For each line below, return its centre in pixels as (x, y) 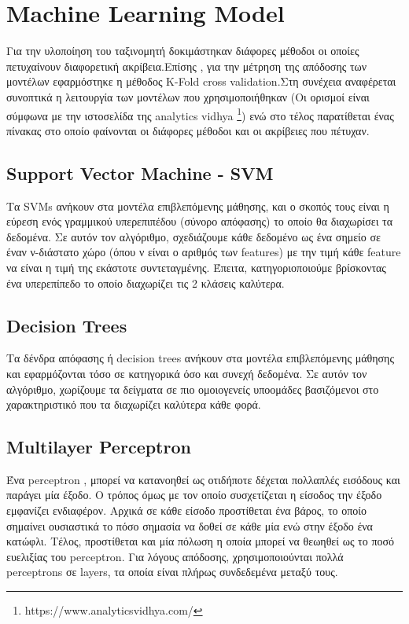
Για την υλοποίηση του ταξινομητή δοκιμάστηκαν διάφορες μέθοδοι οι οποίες (183, 51)
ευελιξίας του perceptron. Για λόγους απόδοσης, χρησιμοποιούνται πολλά (175, 556)
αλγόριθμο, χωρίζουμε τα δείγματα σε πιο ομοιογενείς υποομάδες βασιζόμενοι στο (193, 389)
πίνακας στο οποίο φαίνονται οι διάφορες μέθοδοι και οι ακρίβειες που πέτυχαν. (188, 130)
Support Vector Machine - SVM (140, 173)
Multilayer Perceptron (99, 447)
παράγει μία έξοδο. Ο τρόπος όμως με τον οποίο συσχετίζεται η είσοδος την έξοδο (194, 495)
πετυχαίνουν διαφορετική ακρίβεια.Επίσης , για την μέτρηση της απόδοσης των (187, 66)
